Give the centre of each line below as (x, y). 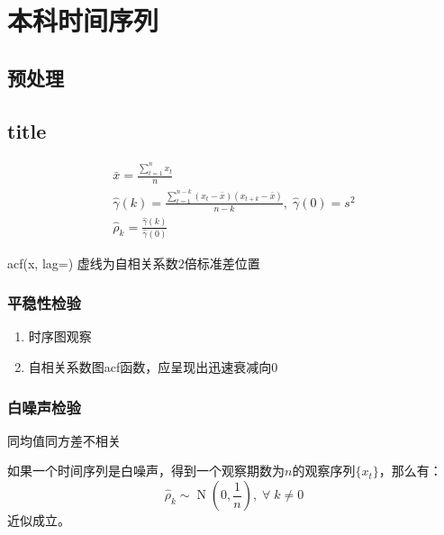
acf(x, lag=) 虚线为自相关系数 (93, 263)
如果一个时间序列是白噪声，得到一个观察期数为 (146, 471)
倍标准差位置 (222, 263)
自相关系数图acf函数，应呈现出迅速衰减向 (150, 367)
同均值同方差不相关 (64, 440)
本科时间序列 (83, 20)
